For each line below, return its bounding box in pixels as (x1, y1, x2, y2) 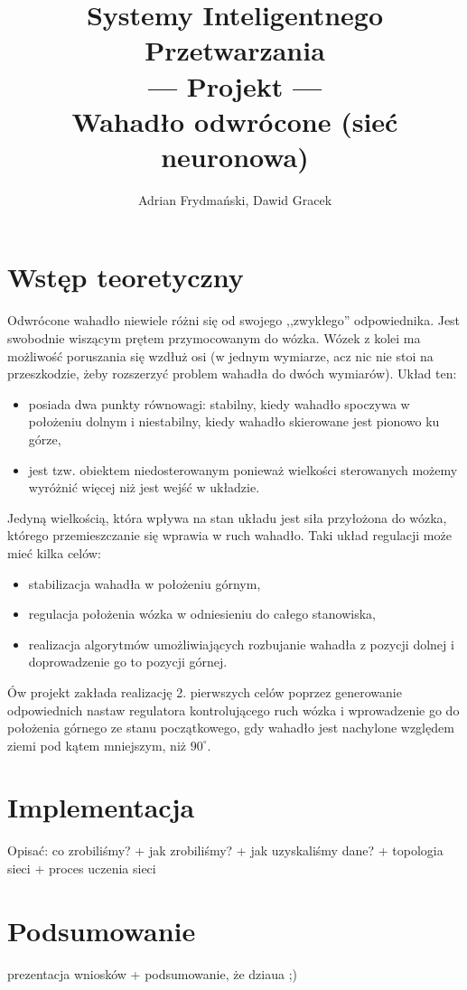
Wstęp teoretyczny (7, 258, 244, 295)
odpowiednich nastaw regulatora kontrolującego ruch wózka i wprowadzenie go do (7, 700, 460, 719)
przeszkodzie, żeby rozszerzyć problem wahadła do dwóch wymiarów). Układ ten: (7, 364, 457, 383)
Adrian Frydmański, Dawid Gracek (137, 190, 332, 209)
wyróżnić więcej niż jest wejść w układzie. (28, 478, 260, 497)
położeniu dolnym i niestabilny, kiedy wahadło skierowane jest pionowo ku (28, 412, 440, 431)
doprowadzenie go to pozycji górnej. (28, 652, 228, 671)
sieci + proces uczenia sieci (7, 859, 156, 877)
